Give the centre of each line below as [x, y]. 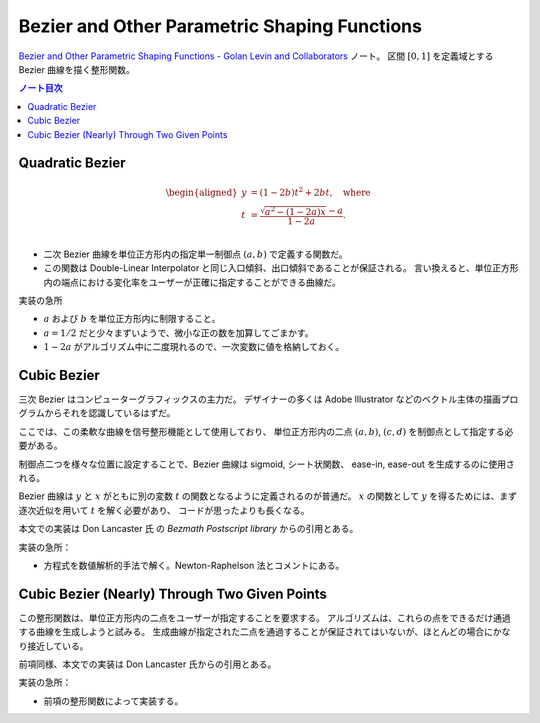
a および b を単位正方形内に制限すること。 [132, 319]
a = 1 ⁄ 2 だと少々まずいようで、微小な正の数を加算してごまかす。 [178, 332]
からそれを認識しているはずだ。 [110, 413]
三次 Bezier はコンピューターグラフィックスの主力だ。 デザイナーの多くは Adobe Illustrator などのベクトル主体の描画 [260, 399]
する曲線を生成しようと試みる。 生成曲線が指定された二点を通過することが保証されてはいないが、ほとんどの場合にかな [264, 632]
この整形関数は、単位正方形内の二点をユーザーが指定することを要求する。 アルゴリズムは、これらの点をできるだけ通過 [264, 617]
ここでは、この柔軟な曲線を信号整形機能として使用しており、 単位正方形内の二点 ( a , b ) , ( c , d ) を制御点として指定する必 [266, 431]
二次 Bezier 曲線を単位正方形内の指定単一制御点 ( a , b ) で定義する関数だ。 [196, 254]
